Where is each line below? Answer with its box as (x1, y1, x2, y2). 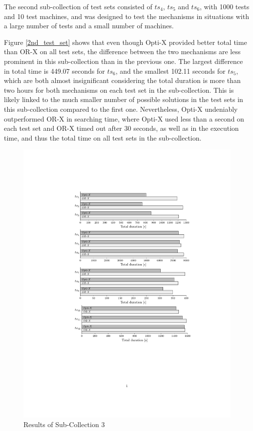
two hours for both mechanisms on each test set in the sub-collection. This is (4, 84, 234, 95)
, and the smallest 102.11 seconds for (115, 65, 226, 76)
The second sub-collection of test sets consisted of (4, 1, 152, 11)
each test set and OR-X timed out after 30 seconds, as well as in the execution (4, 123, 239, 133)
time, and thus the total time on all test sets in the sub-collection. (4, 132, 202, 143)
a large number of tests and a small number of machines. (4, 21, 174, 31)
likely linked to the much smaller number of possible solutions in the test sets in (4, 94, 243, 104)
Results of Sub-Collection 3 (23, 419, 105, 429)
